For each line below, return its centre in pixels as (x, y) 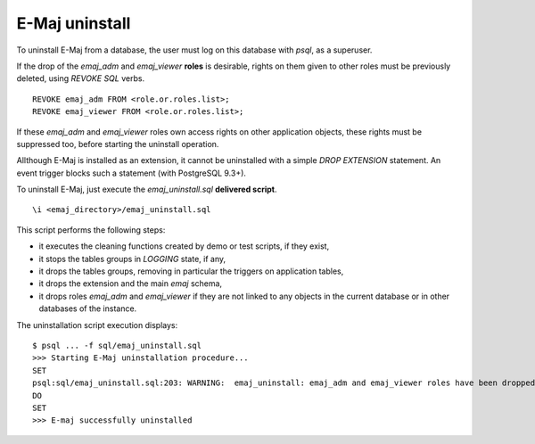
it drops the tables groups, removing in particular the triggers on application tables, (191, 271)
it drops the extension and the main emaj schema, (131, 284)
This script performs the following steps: (91, 230)
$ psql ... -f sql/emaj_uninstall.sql (117, 345)
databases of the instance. (88, 308)
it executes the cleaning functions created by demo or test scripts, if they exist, (184, 246)
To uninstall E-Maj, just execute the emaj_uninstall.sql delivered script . (147, 189)
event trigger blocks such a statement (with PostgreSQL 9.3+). (132, 173)
